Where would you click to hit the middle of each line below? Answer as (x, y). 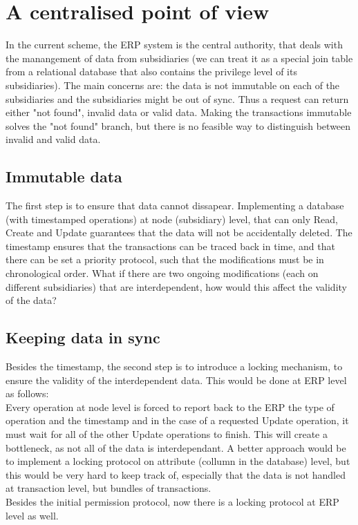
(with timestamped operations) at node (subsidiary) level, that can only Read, (172, 219)
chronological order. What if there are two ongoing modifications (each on (162, 273)
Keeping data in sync (83, 337)
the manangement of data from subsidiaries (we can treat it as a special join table (179, 58)
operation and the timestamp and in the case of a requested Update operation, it (177, 420)
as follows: (27, 393)
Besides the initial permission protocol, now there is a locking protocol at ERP (172, 501)
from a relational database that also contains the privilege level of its (151, 71)
